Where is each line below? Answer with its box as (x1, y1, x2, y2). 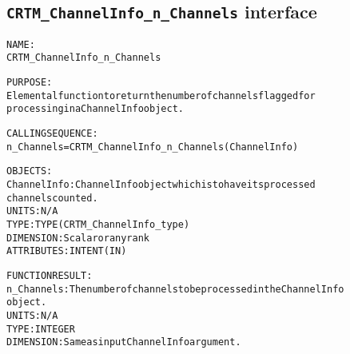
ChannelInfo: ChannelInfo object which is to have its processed (6, 179, 316, 191)
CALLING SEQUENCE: (6, 128, 98, 140)
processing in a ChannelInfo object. (6, 103, 184, 115)
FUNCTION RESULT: (6, 269, 93, 281)
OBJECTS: (6, 165, 53, 177)
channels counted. (6, 192, 98, 204)
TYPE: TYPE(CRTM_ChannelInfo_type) (6, 219, 190, 230)
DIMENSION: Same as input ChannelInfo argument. (6, 336, 241, 348)
